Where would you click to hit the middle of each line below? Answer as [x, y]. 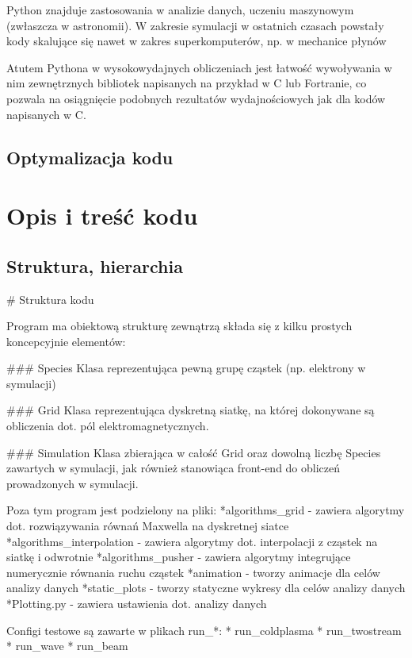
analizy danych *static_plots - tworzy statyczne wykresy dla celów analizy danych [206, 588]
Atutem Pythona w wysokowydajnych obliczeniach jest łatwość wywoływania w [199, 67]
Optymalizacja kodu [90, 157]
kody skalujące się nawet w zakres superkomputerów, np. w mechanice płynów [196, 41]
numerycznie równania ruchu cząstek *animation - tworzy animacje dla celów [193, 572]
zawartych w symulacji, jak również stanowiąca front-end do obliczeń [174, 468]
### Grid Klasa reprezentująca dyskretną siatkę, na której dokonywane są [191, 410]
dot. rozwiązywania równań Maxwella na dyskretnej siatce [148, 526]
